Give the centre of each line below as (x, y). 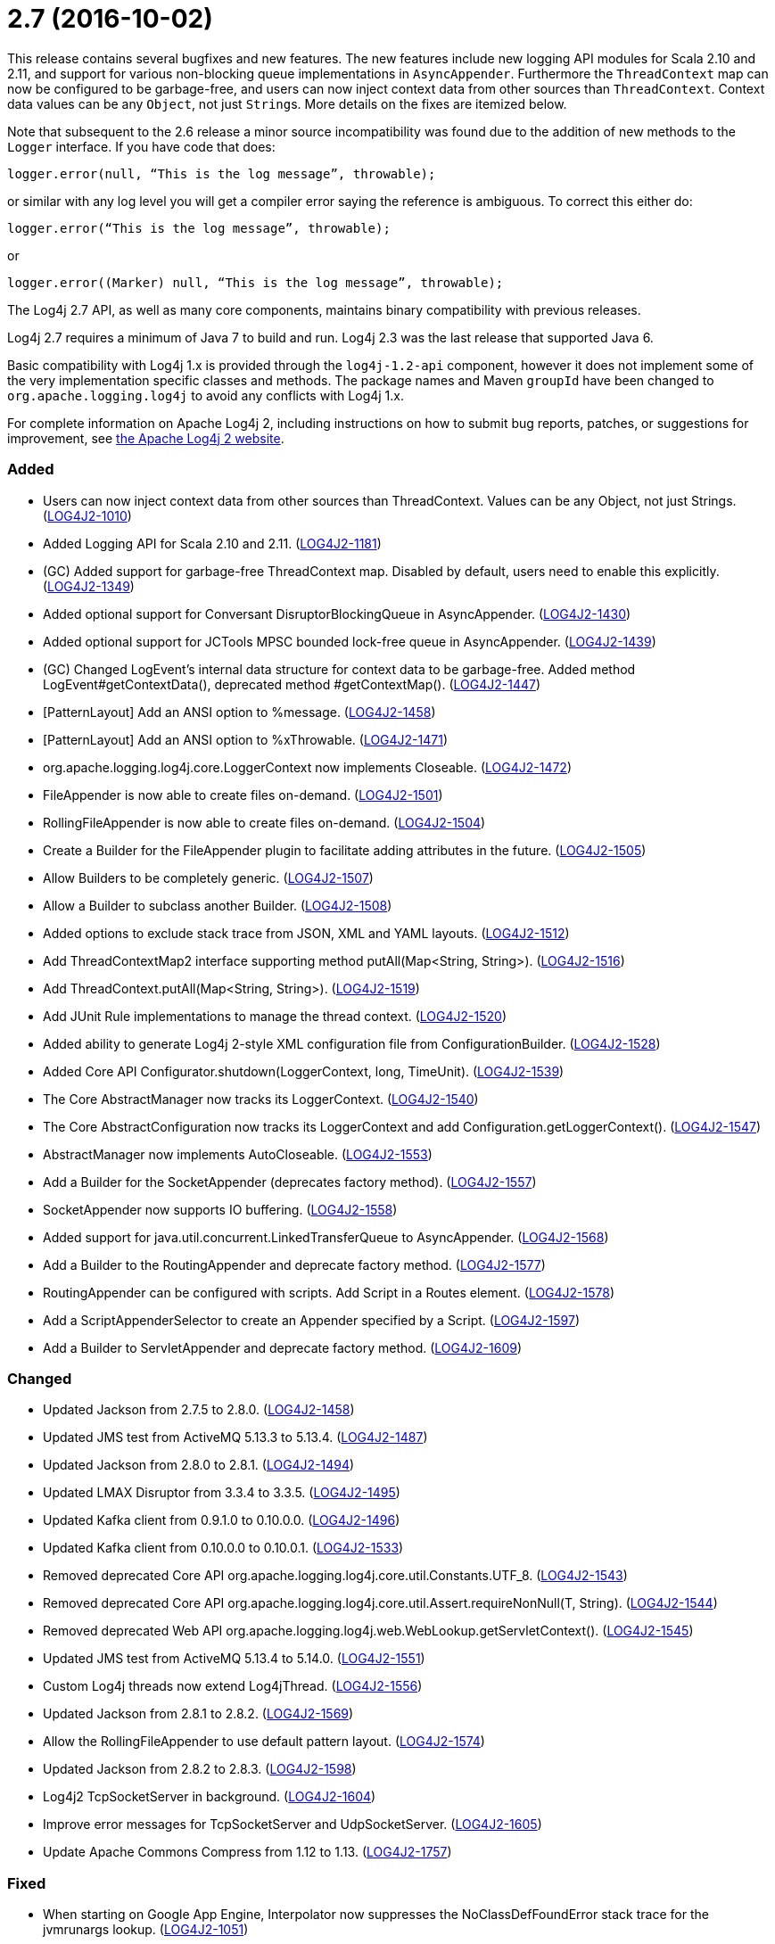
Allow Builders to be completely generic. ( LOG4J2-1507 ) (208, 877)
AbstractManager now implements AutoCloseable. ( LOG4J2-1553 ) (238, 1154)
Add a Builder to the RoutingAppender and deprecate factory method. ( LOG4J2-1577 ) (294, 1264)
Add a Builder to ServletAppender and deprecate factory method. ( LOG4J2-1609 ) (283, 1347)
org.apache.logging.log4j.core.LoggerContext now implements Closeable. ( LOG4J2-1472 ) (308, 767)
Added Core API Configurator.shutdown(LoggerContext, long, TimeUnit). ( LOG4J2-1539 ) (304, 1071)
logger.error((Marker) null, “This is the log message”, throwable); (256, 282)
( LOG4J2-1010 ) (87, 515)
